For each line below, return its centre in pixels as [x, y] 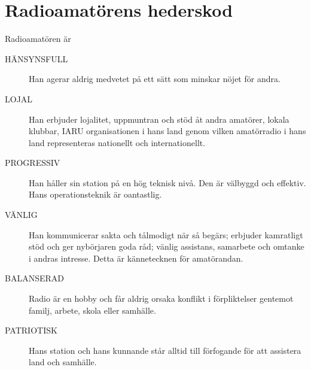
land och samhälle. [63, 362]
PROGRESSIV [33, 163]
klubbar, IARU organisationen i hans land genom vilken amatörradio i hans [167, 131]
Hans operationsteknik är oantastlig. [95, 194]
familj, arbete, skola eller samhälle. [92, 310]
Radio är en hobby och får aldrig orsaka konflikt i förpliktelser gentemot [161, 298]
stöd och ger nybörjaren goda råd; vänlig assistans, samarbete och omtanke [167, 246]
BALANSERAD [34, 278]
